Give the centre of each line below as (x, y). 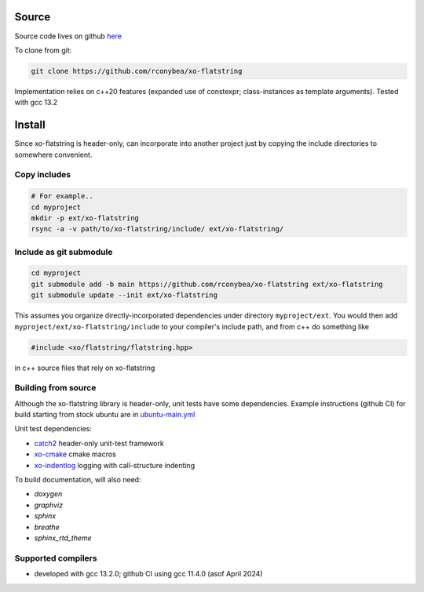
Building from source (55, 388)
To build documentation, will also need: (78, 480)
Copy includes (42, 175)
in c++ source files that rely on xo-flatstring (85, 368)
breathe (47, 527)
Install (30, 125)
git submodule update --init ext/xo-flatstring (124, 295)
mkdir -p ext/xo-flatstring (85, 218)
